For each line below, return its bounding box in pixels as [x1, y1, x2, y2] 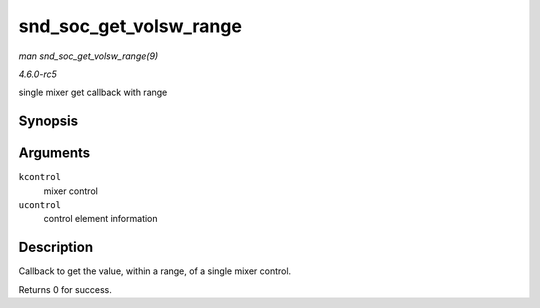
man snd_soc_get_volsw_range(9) [18, 50, 159, 62]
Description [18, 239, 94, 256]
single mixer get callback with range [18, 86, 168, 99]
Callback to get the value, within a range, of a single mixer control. [18, 265, 292, 277]
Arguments [18, 145, 91, 162]
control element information [43, 213, 159, 225]
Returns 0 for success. [18, 283, 112, 295]
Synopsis [18, 113, 79, 130]
